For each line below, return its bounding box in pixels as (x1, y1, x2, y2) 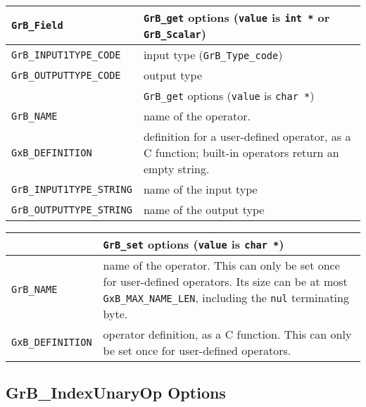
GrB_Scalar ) (143, 25, 206, 42)
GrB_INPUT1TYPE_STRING (11, 183, 132, 195)
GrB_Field (11, 20, 63, 31)
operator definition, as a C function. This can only (103, 326, 352, 342)
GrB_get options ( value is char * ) (143, 87, 315, 104)
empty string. (143, 161, 210, 177)
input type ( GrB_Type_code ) (143, 46, 283, 63)
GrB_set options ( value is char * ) (103, 236, 284, 252)
